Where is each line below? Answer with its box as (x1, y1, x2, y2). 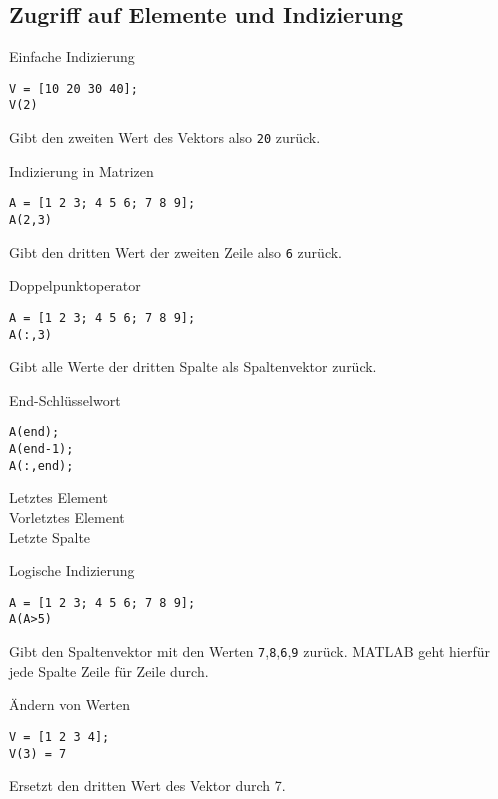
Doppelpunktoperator (9, 275, 141, 296)
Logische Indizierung (9, 560, 135, 581)
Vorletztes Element (9, 506, 125, 527)
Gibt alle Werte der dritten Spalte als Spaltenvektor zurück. (9, 356, 377, 377)
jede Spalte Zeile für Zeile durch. (9, 660, 209, 681)
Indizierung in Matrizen (9, 160, 154, 181)
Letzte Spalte (9, 526, 91, 547)
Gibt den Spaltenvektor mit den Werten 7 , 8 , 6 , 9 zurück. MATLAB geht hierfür (9, 641, 490, 662)
